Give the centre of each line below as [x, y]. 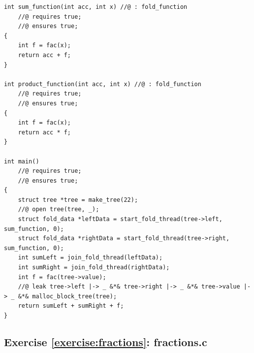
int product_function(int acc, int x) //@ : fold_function [103, 84]
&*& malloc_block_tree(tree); [67, 296]
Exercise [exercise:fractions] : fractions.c [106, 341]
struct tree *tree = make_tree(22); [78, 200]
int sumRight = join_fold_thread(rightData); [94, 268]
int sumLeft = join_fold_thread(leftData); [90, 258]
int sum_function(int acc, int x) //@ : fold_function [96, 7]
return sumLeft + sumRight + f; [71, 306]
